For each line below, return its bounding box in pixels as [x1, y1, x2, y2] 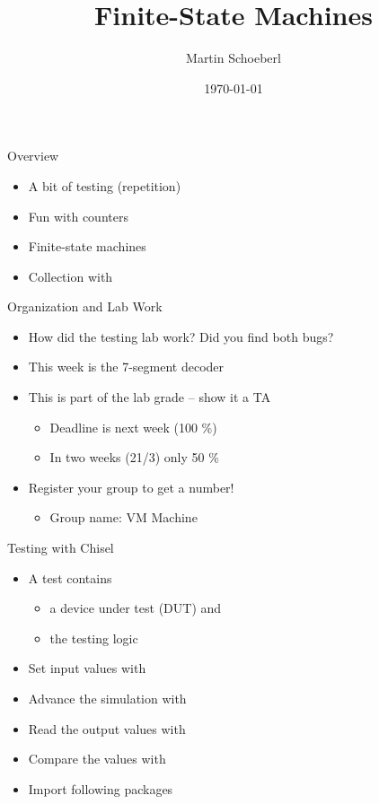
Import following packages [28, 779, 173, 798]
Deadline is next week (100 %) [49, 417, 217, 436]
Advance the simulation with [28, 689, 187, 707]
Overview [7, 146, 59, 165]
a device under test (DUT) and [49, 599, 222, 617]
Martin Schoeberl [186, 48, 281, 67]
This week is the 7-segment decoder [28, 357, 225, 376]
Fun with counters [28, 206, 128, 225]
